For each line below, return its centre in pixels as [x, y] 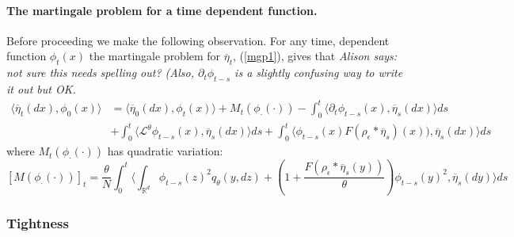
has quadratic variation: [165, 151]
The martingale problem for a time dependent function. [162, 10]
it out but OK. [41, 88]
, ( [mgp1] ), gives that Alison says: [315, 56]
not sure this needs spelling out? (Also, [100, 73]
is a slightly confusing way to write [319, 73]
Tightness [38, 223]
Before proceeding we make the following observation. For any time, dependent [198, 40]
